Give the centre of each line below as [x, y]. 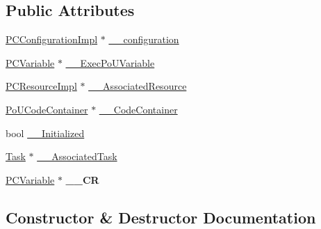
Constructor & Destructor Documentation [161, 217]
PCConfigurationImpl [52, 39]
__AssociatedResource [138, 86]
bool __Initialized [45, 133]
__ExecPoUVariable [110, 62]
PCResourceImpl [41, 86]
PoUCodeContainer [47, 109]
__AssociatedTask [77, 156]
